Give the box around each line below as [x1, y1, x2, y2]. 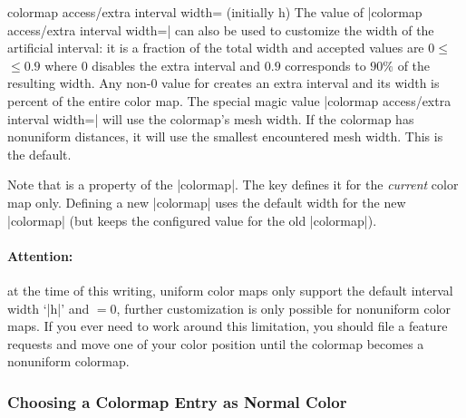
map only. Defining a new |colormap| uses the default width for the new [7, 192, 406, 211]
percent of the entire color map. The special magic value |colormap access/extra [7, 91, 451, 110]
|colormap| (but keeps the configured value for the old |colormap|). [7, 210, 377, 229]
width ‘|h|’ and [7, 298, 90, 317]
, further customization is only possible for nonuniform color [116, 298, 451, 317]
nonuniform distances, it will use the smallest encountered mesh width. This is [7, 127, 443, 146]
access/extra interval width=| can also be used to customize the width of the [7, 20, 434, 39]
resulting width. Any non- [7, 73, 151, 92]
